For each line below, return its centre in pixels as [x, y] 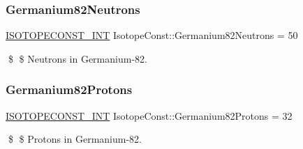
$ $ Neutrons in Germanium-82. [77, 58]
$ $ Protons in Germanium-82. [75, 139]
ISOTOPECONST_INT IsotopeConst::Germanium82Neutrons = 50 [152, 35]
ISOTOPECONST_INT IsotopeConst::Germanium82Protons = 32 [149, 115]
